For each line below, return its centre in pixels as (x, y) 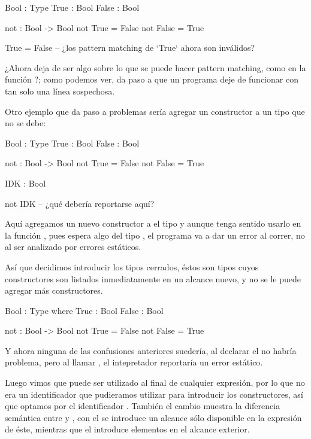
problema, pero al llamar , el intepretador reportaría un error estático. (134, 362)
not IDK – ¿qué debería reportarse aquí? (80, 203)
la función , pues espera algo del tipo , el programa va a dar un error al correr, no (155, 235)
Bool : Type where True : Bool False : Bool (84, 310)
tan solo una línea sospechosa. (60, 91)
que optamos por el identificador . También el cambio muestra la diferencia (143, 406)
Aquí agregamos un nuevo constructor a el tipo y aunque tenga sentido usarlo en (153, 223)
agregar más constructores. (54, 290)
